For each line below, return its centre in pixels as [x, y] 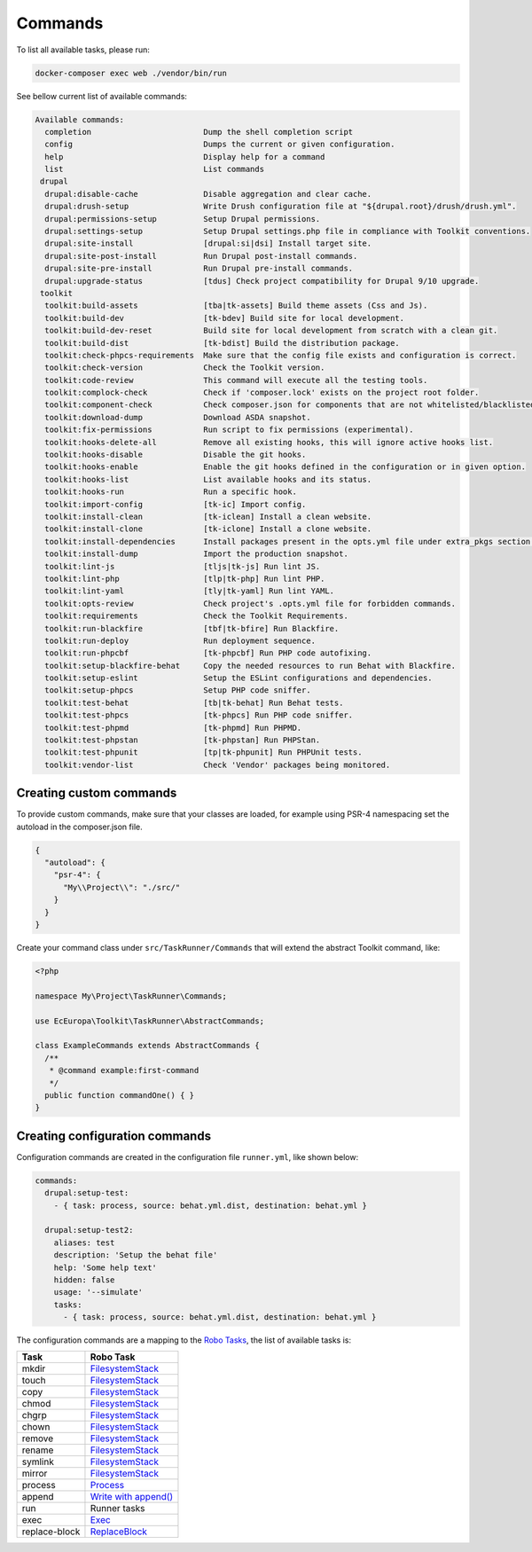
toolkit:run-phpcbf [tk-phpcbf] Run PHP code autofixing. [208, 653]
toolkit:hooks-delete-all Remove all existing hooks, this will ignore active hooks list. [269, 442]
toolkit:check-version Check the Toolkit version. [185, 368]
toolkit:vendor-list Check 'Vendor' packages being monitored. [218, 764]
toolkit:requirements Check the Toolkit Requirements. [197, 616]
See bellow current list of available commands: [102, 96]
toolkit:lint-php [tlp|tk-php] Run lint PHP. [185, 578]
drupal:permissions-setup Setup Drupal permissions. [183, 219]
